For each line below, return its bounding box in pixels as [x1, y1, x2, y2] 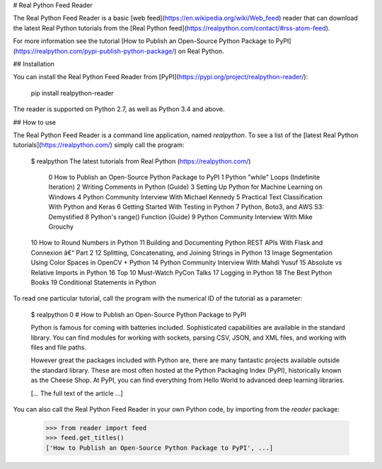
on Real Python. [178, 47, 224, 55]
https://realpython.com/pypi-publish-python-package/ [15, 47, 175, 55]
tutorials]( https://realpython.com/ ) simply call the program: [13, 141, 185, 149]
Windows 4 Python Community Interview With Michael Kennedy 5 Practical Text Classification [48, 192, 323, 201]
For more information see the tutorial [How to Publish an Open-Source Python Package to [13, 37, 274, 45]
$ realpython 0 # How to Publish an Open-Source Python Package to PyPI [30, 310, 247, 318]
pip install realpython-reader [30, 88, 114, 97]
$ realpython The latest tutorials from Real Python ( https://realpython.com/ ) [30, 156, 251, 166]
